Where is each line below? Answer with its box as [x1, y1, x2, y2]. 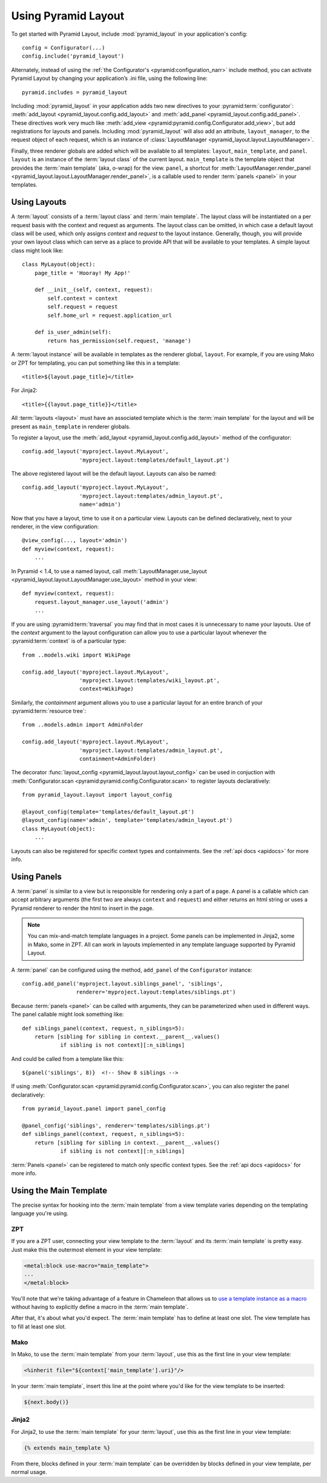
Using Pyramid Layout [11, 9, 125, 22]
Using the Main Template [11, 1185, 108, 1196]
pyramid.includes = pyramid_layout [22, 88, 128, 96]
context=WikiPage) [79, 685, 134, 692]
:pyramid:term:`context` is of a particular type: [11, 637, 127, 645]
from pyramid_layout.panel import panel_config [22, 1106, 166, 1112]
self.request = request [47, 304, 118, 310]
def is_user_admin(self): [34, 329, 112, 336]
